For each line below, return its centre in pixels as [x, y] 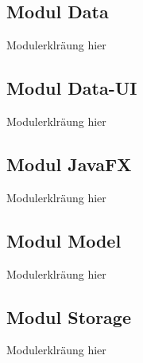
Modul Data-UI [72, 88]
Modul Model [64, 240]
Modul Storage [69, 316]
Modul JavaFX [69, 164]
